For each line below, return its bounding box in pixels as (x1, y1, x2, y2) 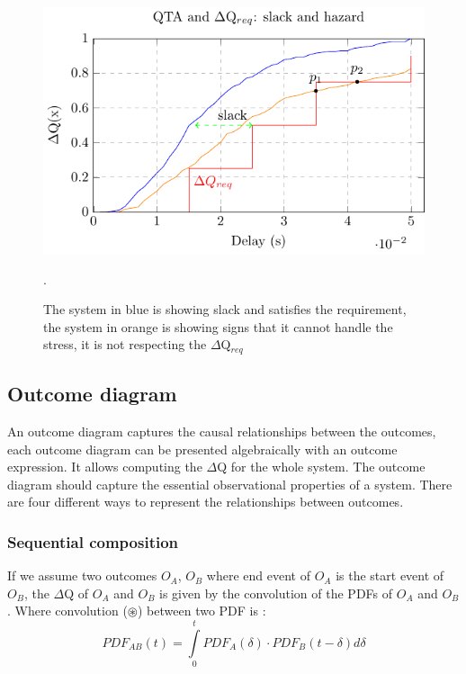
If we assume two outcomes (7, 566, 157, 585)
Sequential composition (7, 530, 179, 553)
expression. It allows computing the (7, 457, 202, 476)
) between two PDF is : (137, 601, 266, 620)
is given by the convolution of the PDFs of (159, 583, 393, 602)
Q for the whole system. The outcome (217, 457, 426, 476)
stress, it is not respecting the (43, 335, 207, 354)
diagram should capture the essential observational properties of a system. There (7, 474, 453, 493)
